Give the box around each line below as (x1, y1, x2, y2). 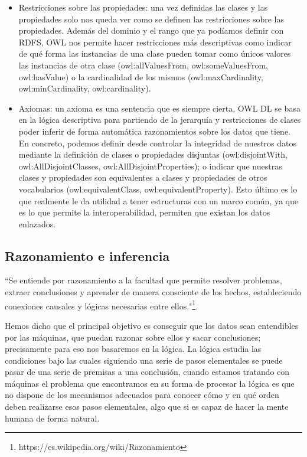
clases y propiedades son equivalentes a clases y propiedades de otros (18, 171, 267, 184)
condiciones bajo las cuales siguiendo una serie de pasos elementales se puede (5, 354, 283, 366)
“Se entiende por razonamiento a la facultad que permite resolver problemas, (5, 274, 282, 286)
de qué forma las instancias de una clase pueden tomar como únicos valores (18, 47, 291, 60)
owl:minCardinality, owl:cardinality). (18, 82, 151, 94)
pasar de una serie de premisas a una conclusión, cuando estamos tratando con (5, 365, 290, 378)
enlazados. (18, 217, 56, 230)
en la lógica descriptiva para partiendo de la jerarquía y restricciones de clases (18, 113, 301, 126)
